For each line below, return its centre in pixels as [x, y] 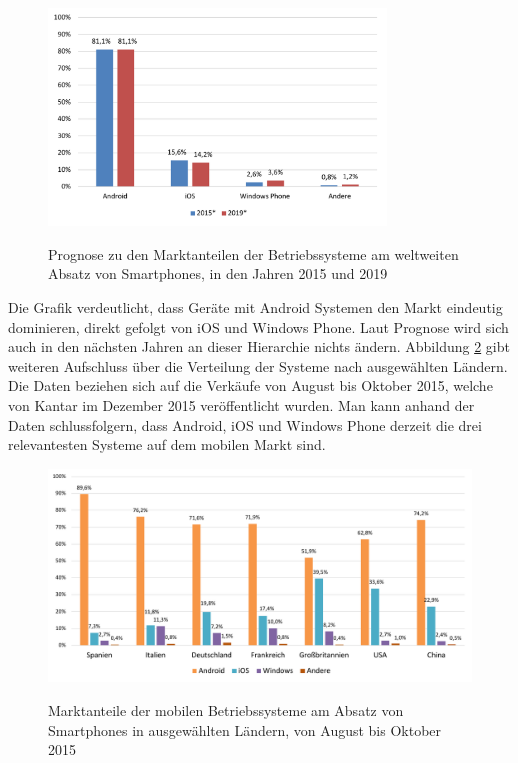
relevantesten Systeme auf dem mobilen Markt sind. [167, 444]
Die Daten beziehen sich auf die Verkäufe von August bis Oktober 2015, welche [250, 385]
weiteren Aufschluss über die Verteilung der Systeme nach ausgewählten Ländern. [258, 365]
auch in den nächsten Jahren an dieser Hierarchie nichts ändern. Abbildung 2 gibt [259, 346]
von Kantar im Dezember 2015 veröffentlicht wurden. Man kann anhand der [241, 405]
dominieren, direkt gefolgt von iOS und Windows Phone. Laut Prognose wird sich [258, 326]
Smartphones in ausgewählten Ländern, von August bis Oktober [245, 729]
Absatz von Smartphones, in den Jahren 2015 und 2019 [218, 273]
